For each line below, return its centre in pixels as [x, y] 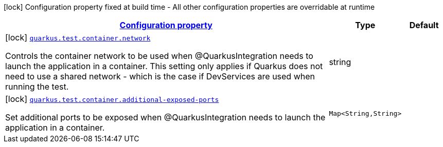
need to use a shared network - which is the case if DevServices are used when [160, 76]
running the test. [37, 87]
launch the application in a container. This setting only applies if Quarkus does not [164, 66]
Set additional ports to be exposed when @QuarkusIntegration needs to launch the [165, 117]
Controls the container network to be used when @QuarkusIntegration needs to [159, 56]
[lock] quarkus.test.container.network [78, 37]
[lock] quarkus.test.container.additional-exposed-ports [112, 99]
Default [424, 25]
